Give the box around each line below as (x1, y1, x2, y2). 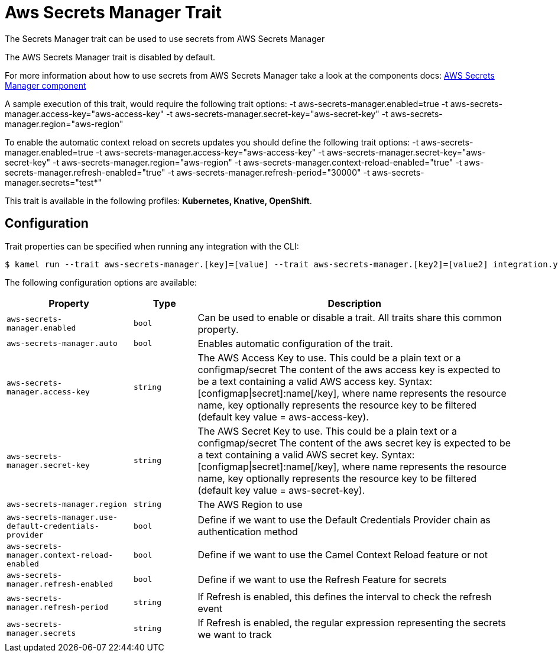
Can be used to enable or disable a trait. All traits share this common (197, 311, 502, 323)
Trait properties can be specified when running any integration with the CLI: (5, 241, 299, 251)
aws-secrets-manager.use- (7, 512, 118, 522)
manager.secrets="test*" (5, 177, 102, 187)
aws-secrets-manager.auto (7, 339, 118, 348)
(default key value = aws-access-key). (197, 410, 369, 423)
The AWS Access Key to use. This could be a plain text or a (197, 351, 461, 364)
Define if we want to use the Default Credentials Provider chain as (197, 514, 491, 526)
